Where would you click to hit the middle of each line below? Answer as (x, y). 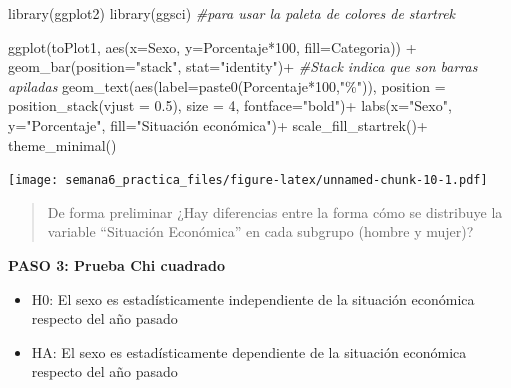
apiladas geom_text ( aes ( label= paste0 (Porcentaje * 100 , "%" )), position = (227, 85)
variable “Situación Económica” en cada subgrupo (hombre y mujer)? (260, 231)
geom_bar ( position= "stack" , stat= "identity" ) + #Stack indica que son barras (243, 66)
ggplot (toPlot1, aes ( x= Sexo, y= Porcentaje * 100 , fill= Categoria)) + (212, 46)
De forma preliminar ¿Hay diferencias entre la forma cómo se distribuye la (275, 211)
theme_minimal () (62, 144)
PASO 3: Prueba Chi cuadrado (116, 265)
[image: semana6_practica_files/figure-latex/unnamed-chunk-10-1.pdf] (248, 180)
